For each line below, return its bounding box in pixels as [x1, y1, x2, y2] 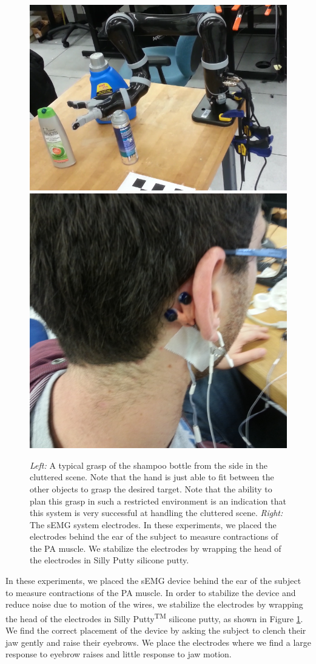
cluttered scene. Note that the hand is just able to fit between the [30, 471, 274, 483]
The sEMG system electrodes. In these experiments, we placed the [30, 518, 277, 531]
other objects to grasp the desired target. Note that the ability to [30, 482, 272, 495]
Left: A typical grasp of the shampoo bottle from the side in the [30, 458, 268, 471]
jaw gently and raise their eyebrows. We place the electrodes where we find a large [5, 635, 312, 648]
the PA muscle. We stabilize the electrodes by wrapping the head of [30, 542, 281, 554]
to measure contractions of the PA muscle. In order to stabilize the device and [5, 586, 296, 599]
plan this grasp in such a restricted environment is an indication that [30, 494, 286, 507]
